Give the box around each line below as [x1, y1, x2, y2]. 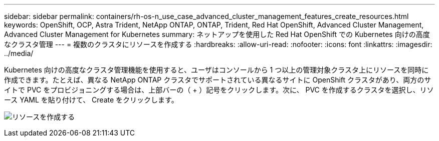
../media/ [4, 49, 34, 57]
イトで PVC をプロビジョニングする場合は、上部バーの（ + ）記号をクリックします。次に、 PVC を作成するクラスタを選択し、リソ [4, 85, 434, 94]
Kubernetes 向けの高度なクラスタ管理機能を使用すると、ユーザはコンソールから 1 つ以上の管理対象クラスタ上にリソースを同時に [4, 65, 429, 74]
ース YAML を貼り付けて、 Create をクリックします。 [4, 95, 178, 104]
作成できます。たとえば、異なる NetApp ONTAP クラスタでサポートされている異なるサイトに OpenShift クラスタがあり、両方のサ [4, 75, 431, 84]
